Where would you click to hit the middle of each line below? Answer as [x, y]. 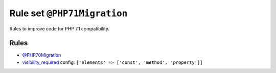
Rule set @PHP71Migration [68, 13]
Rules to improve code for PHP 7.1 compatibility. [60, 28]
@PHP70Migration [42, 55]
